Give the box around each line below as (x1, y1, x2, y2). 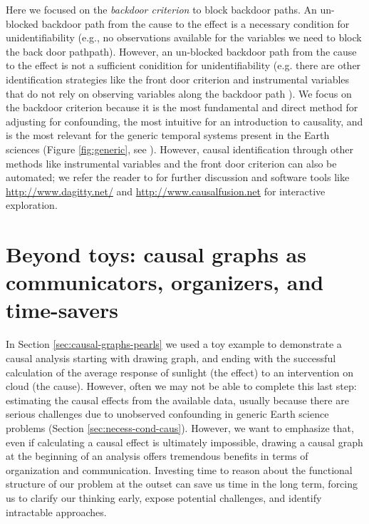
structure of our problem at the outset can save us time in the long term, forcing (6, 476, 358, 491)
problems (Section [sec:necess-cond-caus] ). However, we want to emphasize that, (6, 420, 354, 435)
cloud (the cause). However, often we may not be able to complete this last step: (6, 379, 357, 394)
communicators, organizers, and (6, 267, 324, 297)
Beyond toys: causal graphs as (6, 240, 306, 269)
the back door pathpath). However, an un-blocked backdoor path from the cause (6, 43, 357, 58)
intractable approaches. (6, 504, 107, 519)
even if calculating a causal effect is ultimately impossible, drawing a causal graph (6, 434, 363, 449)
